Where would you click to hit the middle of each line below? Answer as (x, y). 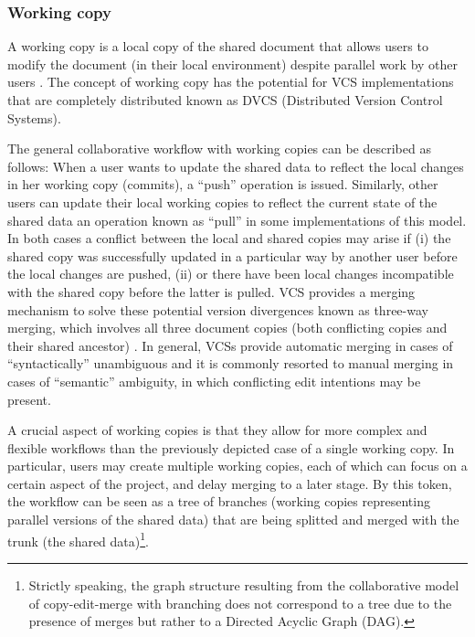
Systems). (34, 117)
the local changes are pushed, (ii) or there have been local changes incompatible (231, 274)
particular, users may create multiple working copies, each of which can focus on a (237, 466)
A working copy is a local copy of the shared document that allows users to (218, 46)
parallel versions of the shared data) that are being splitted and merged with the (233, 520)
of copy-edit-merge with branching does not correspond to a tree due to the (240, 603)
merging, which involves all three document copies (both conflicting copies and (227, 328)
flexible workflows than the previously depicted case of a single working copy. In (231, 447)
